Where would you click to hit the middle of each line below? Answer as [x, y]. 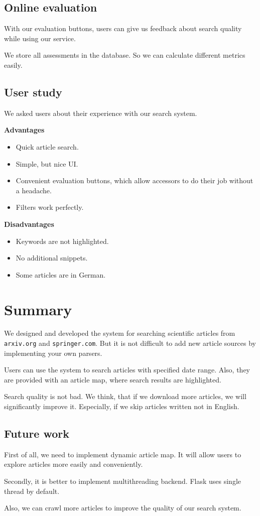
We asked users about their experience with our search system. [101, 113]
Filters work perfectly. [50, 207]
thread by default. [32, 491]
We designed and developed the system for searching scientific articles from [120, 333]
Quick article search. [47, 146]
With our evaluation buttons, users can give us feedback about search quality [123, 28]
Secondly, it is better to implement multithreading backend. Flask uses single [122, 481]
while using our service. [40, 38]
